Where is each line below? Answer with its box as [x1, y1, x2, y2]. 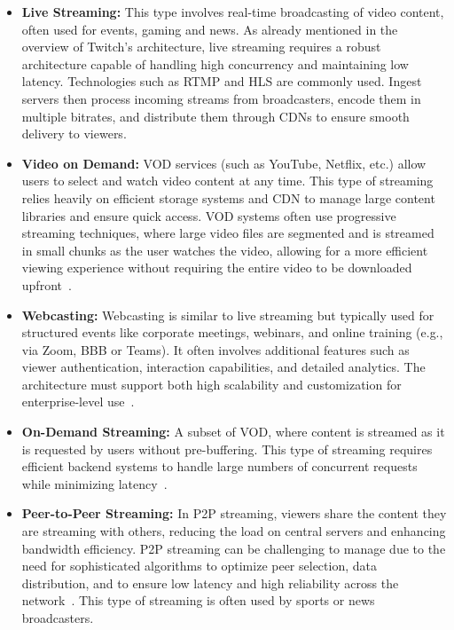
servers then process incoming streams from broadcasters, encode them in [21, 89, 421, 107]
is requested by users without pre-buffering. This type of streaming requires [21, 439, 433, 458]
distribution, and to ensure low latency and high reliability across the [21, 573, 399, 592]
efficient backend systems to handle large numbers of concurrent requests [21, 457, 418, 476]
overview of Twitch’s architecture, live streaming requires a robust [21, 37, 381, 56]
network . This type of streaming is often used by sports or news [21, 591, 375, 610]
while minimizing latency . [21, 474, 168, 492]
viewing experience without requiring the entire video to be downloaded [21, 258, 412, 277]
